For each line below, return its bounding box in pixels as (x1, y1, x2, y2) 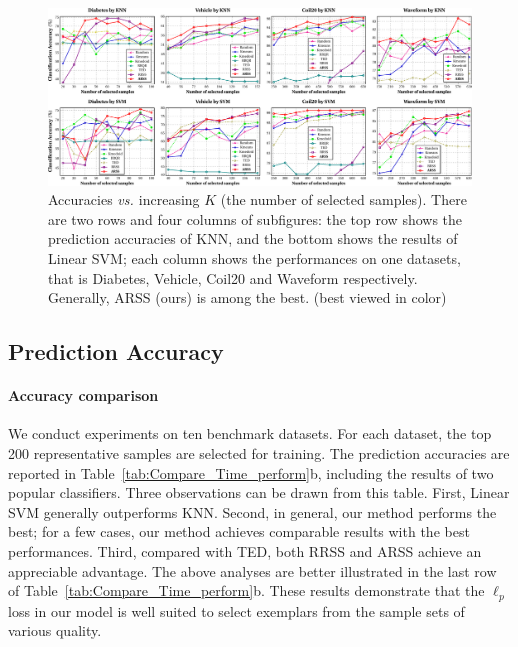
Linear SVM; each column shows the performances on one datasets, (48, 248, 461, 268)
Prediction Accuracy (8, 336, 224, 367)
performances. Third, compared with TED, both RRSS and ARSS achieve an (8, 540, 482, 561)
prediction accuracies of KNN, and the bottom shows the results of (48, 228, 458, 249)
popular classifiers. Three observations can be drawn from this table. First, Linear (8, 482, 510, 503)
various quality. (8, 620, 102, 641)
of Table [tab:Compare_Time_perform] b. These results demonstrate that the (8, 580, 485, 601)
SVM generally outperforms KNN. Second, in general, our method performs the (8, 501, 497, 522)
